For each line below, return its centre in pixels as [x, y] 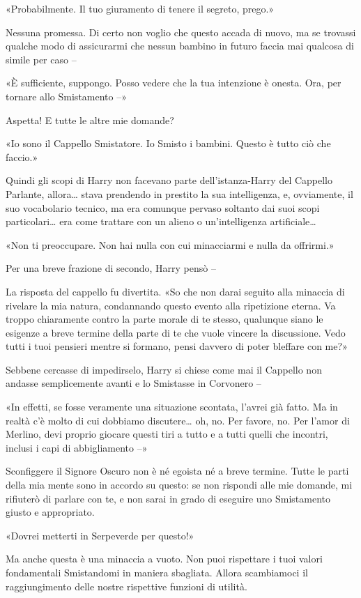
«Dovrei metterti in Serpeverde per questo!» [100, 535]
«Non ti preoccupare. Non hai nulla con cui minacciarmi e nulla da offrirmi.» [170, 244]
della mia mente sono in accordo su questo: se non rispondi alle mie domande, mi [179, 485]
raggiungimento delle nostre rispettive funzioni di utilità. [126, 586]
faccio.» [22, 156]
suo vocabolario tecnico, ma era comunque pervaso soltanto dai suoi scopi [163, 207]
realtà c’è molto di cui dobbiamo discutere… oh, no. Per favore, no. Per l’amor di [178, 420]
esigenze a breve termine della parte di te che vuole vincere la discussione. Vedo [176, 332]
